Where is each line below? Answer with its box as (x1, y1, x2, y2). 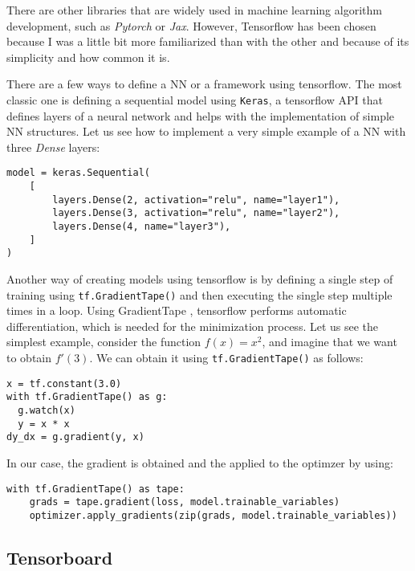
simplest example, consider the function (6, 333, 201, 350)
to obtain (6, 349, 52, 366)
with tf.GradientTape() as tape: (6, 483, 185, 495)
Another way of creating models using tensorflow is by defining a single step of (6, 271, 393, 287)
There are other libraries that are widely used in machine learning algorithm (6, 2, 382, 18)
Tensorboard (6, 544, 113, 569)
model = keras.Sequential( (6, 167, 150, 179)
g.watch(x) (18, 405, 75, 416)
